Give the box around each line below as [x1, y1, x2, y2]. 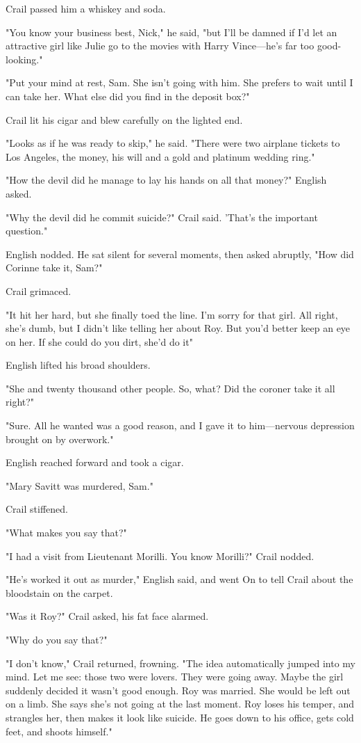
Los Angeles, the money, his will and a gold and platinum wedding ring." [6, 149, 315, 163]
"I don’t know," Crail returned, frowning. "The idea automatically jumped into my [6, 655, 355, 670]
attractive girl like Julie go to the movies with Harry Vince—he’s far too [6, 38, 314, 53]
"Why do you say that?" [6, 632, 108, 646]
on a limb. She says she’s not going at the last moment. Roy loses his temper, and [6, 696, 355, 711]
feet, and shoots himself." [6, 724, 112, 738]
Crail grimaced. [6, 283, 72, 298]
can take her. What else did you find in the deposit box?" [6, 88, 250, 103]
